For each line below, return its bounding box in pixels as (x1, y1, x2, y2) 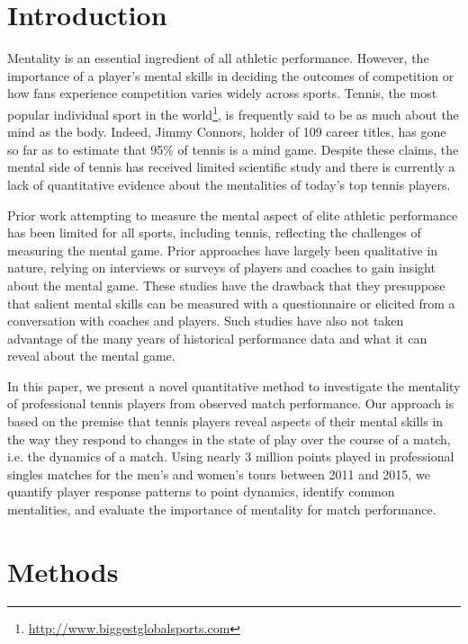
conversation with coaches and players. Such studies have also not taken (7, 311, 404, 330)
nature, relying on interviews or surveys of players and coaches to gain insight (7, 258, 436, 277)
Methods (7, 552, 119, 589)
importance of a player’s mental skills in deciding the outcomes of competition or (7, 66, 454, 85)
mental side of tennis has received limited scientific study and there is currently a (7, 157, 455, 176)
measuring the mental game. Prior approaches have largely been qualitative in (7, 240, 438, 259)
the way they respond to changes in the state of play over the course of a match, (7, 429, 451, 448)
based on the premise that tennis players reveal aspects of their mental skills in (7, 412, 444, 431)
